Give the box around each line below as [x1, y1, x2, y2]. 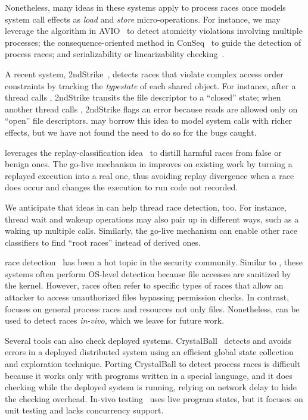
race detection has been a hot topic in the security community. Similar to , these [5, 256, 303, 268]
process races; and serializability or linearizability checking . [5, 48, 225, 60]
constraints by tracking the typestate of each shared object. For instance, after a [5, 79, 296, 92]
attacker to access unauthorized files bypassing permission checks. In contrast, [5, 291, 290, 303]
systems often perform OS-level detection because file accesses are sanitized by [5, 267, 291, 280]
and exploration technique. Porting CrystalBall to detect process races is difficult [5, 358, 301, 370]
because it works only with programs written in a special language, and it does [5, 369, 293, 381]
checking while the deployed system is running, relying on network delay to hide [5, 381, 297, 393]
